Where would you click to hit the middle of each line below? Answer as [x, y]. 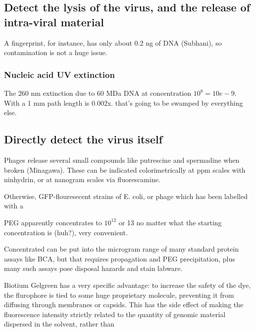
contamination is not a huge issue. [56, 52]
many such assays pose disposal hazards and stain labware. [93, 268]
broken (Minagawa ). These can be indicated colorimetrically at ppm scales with [125, 169]
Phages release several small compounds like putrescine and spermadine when [122, 160]
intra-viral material [54, 22]
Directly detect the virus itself [83, 139]
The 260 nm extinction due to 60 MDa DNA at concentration [98, 93]
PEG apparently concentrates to [53, 222]
